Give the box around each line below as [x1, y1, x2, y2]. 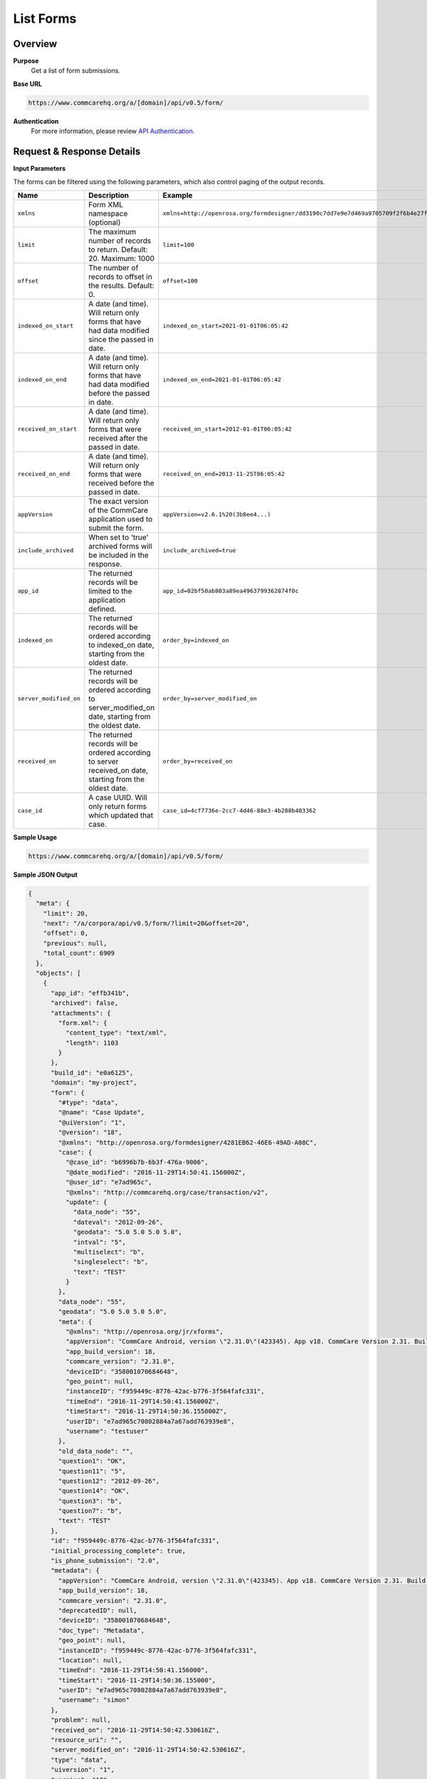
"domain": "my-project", [51, 1079, 138, 1087]
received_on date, [88, 765, 149, 775]
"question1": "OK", [58, 1457, 126, 1465]
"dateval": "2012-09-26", [73, 1218, 164, 1226]
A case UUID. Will [88, 792, 147, 802]
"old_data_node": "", [58, 1447, 134, 1455]
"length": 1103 [65, 1039, 119, 1047]
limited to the [88, 586, 132, 596]
